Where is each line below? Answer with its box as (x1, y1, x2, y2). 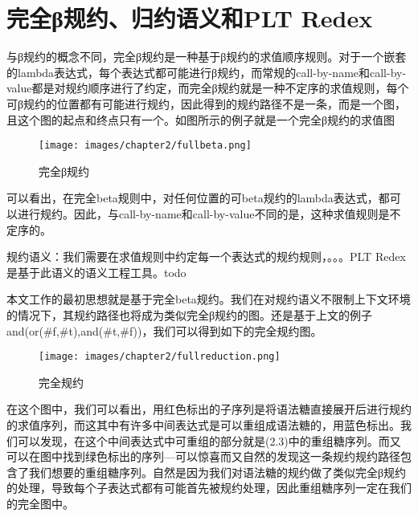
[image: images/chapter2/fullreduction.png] (39, 351, 281, 363)
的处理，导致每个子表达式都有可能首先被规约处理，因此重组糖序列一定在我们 (6, 479, 412, 496)
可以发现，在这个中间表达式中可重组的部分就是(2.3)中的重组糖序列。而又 (17, 432, 401, 449)
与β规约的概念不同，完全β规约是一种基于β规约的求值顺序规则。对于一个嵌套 (6, 48, 407, 65)
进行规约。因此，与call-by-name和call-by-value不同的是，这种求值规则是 (17, 205, 390, 222)
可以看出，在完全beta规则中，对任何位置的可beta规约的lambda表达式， (6, 189, 379, 206)
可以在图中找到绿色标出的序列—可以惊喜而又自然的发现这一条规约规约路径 (6, 448, 400, 465)
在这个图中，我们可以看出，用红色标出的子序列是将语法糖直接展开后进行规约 (6, 401, 412, 417)
